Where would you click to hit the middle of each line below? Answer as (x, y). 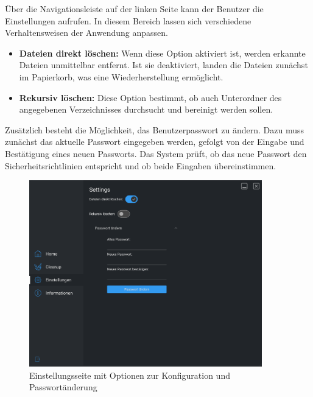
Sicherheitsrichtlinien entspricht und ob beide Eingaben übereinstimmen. (141, 165)
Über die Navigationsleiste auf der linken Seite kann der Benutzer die (134, 9)
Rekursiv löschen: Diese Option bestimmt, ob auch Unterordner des (150, 97)
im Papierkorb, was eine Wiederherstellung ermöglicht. (121, 76)
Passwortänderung (63, 387)
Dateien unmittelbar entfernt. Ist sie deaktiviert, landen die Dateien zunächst (164, 65)
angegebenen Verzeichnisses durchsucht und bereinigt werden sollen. (146, 109)
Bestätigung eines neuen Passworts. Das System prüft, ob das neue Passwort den (156, 153)
